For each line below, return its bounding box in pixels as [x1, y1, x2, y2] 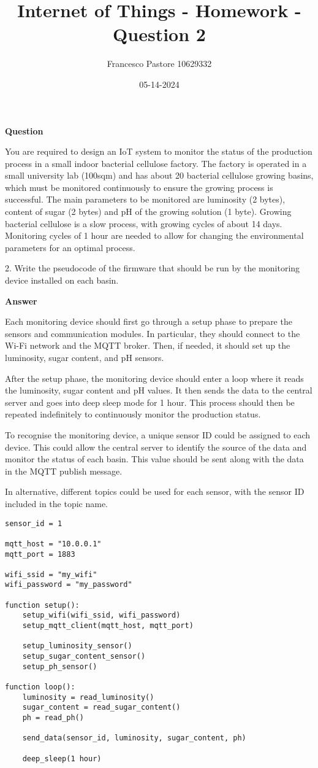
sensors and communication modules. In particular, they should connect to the [5, 327, 300, 339]
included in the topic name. [5, 497, 108, 510]
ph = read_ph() [22, 713, 84, 722]
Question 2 [113, 21, 206, 47]
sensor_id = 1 [5, 519, 62, 528]
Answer [5, 294, 37, 307]
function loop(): [5, 683, 75, 692]
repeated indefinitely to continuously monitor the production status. [5, 408, 261, 421]
